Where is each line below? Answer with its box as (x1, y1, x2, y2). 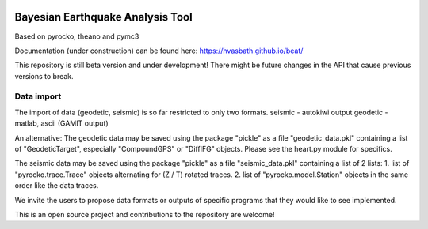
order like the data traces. (14, 181, 99, 190)
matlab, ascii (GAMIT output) (14, 118, 109, 128)
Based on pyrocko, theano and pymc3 (14, 32, 139, 41)
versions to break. (14, 71, 75, 81)
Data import (14, 91, 62, 102)
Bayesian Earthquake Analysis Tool (14, 10, 193, 24)
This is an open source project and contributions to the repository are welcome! (14, 209, 275, 219)
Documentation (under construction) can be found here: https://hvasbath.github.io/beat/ (14, 46, 304, 55)
